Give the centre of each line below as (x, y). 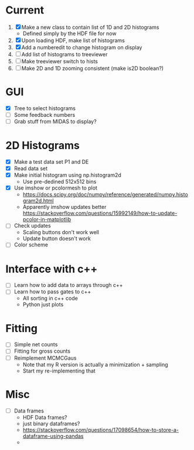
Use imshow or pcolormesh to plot (56, 188)
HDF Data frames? (45, 417)
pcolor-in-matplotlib (47, 219)
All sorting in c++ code (50, 298)
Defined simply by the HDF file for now (69, 33)
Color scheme (31, 245)
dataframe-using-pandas (53, 436)
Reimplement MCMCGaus (45, 358)
